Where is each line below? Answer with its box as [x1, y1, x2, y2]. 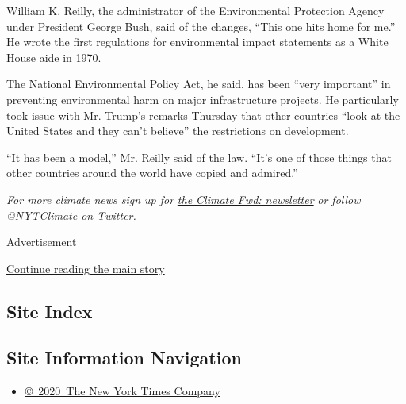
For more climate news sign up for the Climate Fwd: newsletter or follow [6, 190, 361, 207]
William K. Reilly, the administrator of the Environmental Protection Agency [6, 2, 385, 18]
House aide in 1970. [6, 48, 101, 65]
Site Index [6, 298, 93, 323]
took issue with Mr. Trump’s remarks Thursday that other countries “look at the [6, 106, 400, 123]
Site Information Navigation [6, 345, 242, 370]
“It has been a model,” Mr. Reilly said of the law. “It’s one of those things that [6, 148, 392, 165]
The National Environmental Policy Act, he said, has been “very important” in [6, 75, 391, 92]
